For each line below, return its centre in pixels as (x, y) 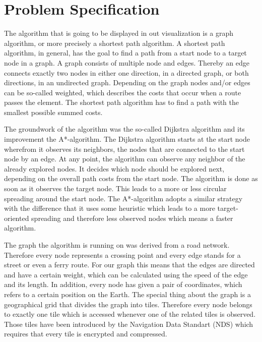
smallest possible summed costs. (53, 112)
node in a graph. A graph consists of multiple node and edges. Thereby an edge (127, 62)
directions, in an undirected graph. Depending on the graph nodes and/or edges (127, 82)
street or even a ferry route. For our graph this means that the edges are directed (129, 265)
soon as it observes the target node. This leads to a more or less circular (115, 188)
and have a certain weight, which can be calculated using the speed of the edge (126, 274)
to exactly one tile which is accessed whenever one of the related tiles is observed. (130, 314)
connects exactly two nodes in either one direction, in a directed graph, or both (126, 72)
